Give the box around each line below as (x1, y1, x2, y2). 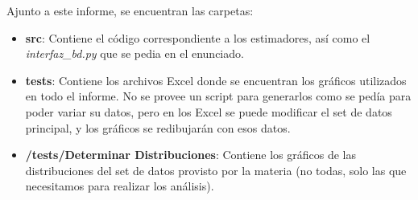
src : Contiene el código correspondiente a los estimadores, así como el (25, 29, 370, 46)
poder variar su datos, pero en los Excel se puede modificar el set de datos (25, 103, 392, 120)
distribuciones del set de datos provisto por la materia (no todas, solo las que (25, 161, 407, 178)
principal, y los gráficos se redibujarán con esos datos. (25, 119, 291, 136)
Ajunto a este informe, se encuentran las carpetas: (6, 2, 254, 18)
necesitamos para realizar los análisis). (25, 178, 214, 194)
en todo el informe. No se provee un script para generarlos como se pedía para (25, 88, 412, 104)
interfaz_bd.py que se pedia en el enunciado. (25, 45, 244, 62)
